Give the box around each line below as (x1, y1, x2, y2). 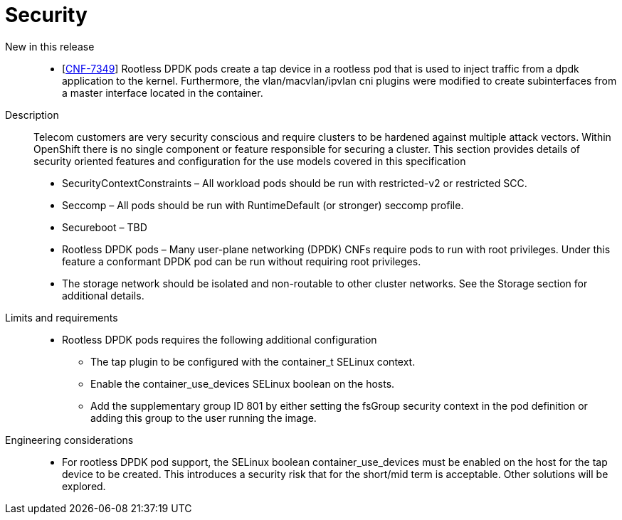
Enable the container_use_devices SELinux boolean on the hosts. (90, 377, 395, 390)
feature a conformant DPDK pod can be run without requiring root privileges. (62, 255, 421, 267)
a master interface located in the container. (62, 86, 263, 99)
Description (5, 108, 59, 121)
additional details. (62, 289, 144, 302)
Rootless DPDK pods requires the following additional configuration (62, 333, 377, 346)
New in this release (5, 40, 95, 53)
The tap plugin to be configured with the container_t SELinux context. (90, 355, 416, 368)
